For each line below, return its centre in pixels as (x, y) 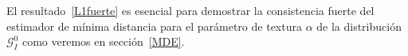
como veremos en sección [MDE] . (103, 41)
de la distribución (359, 26)
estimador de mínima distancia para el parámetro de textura (154, 26)
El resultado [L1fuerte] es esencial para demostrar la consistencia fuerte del (190, 10)
